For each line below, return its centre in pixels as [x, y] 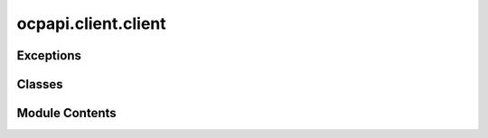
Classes [40, 84]
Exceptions [49, 55]
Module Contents [66, 113]
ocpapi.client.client [91, 23]
